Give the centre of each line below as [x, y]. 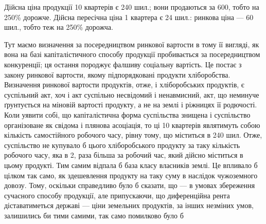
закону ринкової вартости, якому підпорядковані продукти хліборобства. [117, 74]
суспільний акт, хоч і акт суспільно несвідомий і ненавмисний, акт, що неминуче [132, 94]
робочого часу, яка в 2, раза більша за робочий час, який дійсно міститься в [124, 155]
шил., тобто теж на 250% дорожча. [59, 27]
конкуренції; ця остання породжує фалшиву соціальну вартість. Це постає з [123, 64]
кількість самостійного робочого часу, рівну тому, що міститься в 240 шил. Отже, [133, 135]
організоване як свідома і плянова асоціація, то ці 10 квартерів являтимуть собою [132, 125]
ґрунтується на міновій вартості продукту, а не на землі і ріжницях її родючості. [131, 105]
